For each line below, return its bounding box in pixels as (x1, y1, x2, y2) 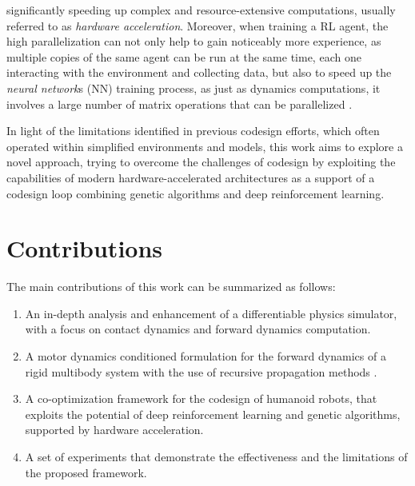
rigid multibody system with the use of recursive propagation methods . (25, 363, 377, 380)
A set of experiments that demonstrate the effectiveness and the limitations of (25, 448, 408, 464)
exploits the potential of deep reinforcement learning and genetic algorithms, (25, 405, 401, 422)
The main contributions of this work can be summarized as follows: (6, 278, 336, 295)
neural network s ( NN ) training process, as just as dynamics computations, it (6, 79, 381, 96)
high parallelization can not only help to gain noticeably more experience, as (6, 33, 381, 50)
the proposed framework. (25, 464, 147, 480)
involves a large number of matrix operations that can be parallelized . (6, 95, 353, 112)
